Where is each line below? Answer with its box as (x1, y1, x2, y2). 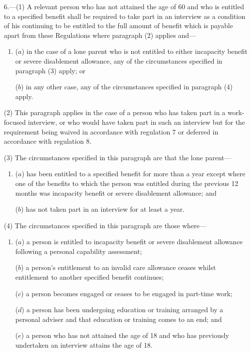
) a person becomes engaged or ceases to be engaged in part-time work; (21, 288, 233, 298)
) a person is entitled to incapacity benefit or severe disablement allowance (21, 236, 243, 247)
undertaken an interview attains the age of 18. (15, 340, 153, 350)
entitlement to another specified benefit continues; (15, 272, 164, 282)
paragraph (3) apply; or (15, 65, 86, 75)
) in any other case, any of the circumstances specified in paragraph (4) (21, 82, 233, 92)
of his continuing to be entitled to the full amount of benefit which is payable (4, 20, 233, 31)
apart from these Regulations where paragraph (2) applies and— (4, 30, 196, 40)
